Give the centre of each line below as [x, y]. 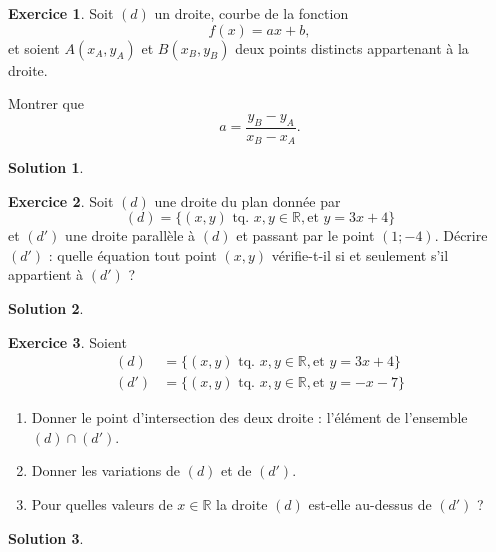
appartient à [46, 274]
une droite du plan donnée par [247, 200]
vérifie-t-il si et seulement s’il [360, 254]
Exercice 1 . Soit [61, 13]
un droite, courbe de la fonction [251, 13]
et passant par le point [305, 235]
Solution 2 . [46, 308]
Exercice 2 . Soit [61, 200]
